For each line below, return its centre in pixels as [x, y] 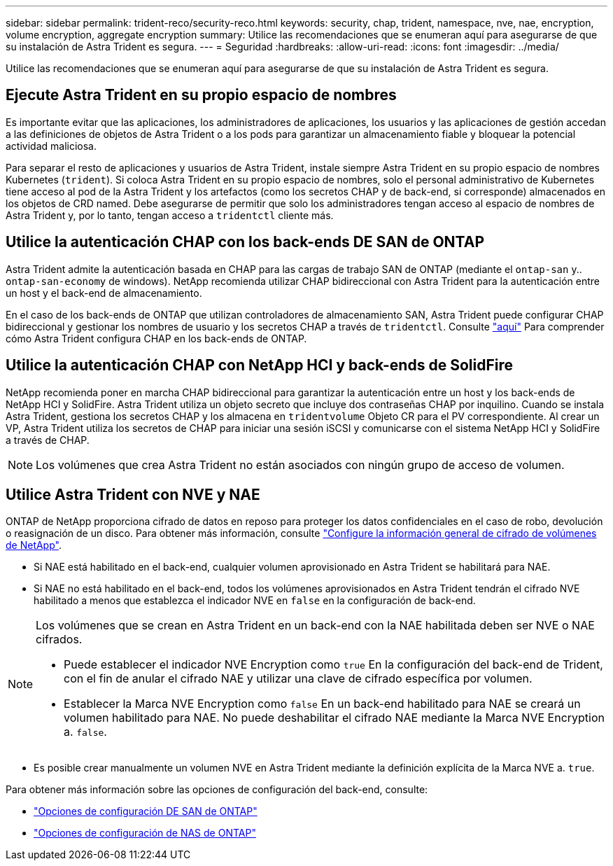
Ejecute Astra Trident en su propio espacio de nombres [201, 95]
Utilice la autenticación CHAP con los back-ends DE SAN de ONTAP [245, 242]
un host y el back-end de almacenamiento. [104, 293]
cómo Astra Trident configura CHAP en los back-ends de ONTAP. [156, 338]
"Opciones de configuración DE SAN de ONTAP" [146, 811]
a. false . [85, 732]
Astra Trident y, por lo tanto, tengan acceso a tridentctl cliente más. [170, 215]
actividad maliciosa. [51, 146]
